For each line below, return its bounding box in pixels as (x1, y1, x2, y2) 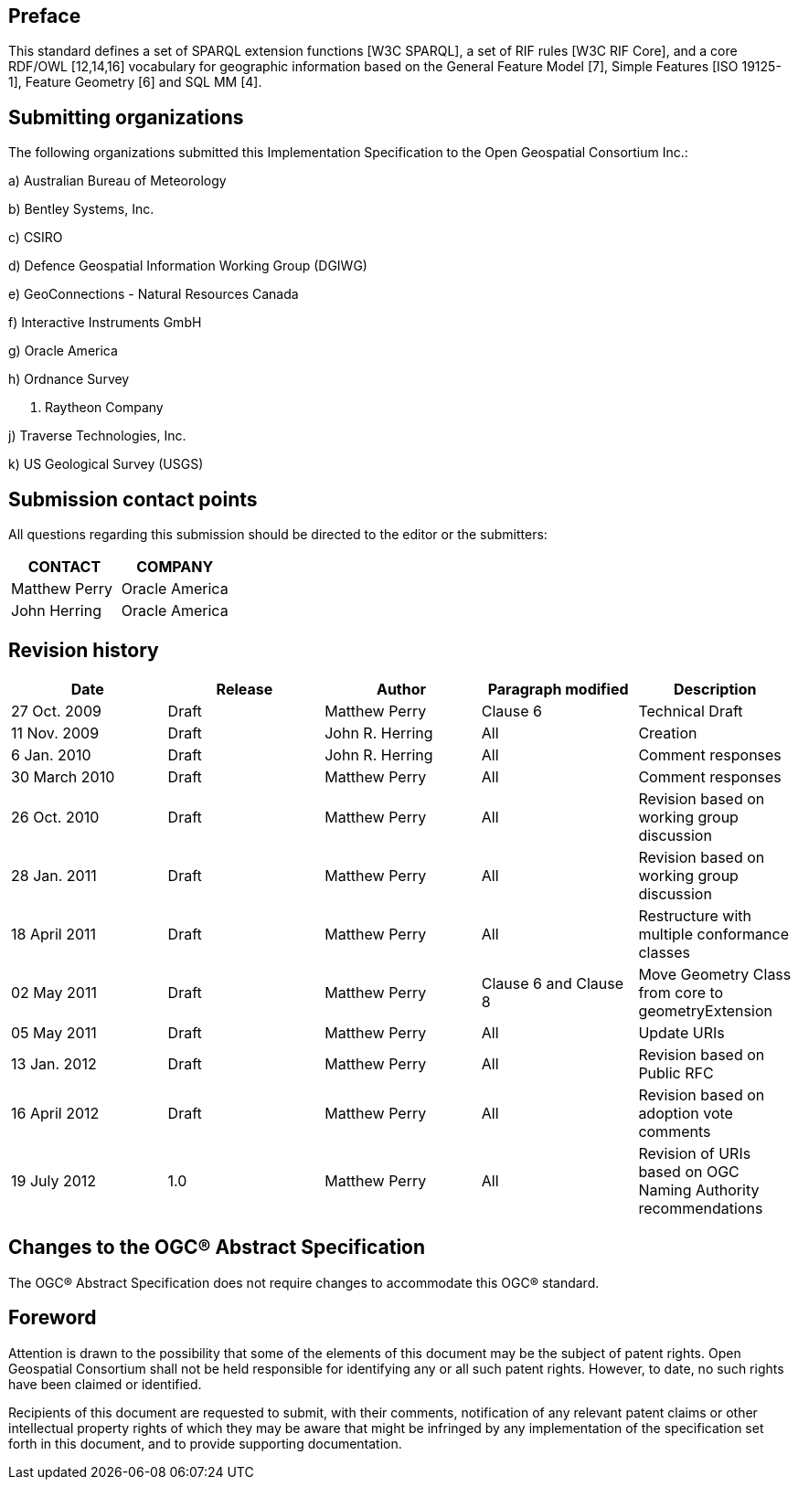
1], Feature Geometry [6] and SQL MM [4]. (8, 74, 262, 90)
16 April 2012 (11, 1103, 100, 1122)
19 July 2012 (11, 1171, 97, 1190)
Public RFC (638, 1063, 714, 1082)
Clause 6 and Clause (481, 973, 623, 993)
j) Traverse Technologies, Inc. (8, 428, 186, 444)
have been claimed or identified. (8, 1375, 202, 1392)
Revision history (8, 638, 159, 662)
